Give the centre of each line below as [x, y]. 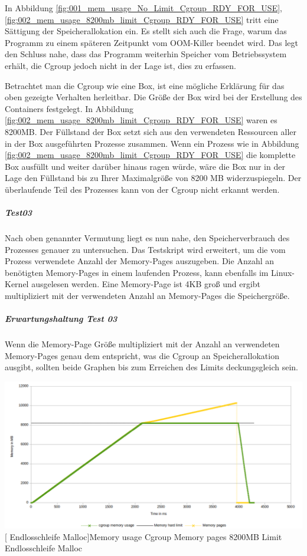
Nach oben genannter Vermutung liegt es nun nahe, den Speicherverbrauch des [147, 238]
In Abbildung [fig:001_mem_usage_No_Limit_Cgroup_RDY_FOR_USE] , [143, 8]
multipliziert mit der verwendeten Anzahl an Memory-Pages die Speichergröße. [147, 296]
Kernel [17, 284]
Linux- [283, 272]
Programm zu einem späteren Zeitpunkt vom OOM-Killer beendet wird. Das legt [151, 42]
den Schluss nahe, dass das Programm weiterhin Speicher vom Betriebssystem [146, 54]
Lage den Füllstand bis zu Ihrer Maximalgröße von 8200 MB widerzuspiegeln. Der [153, 178]
